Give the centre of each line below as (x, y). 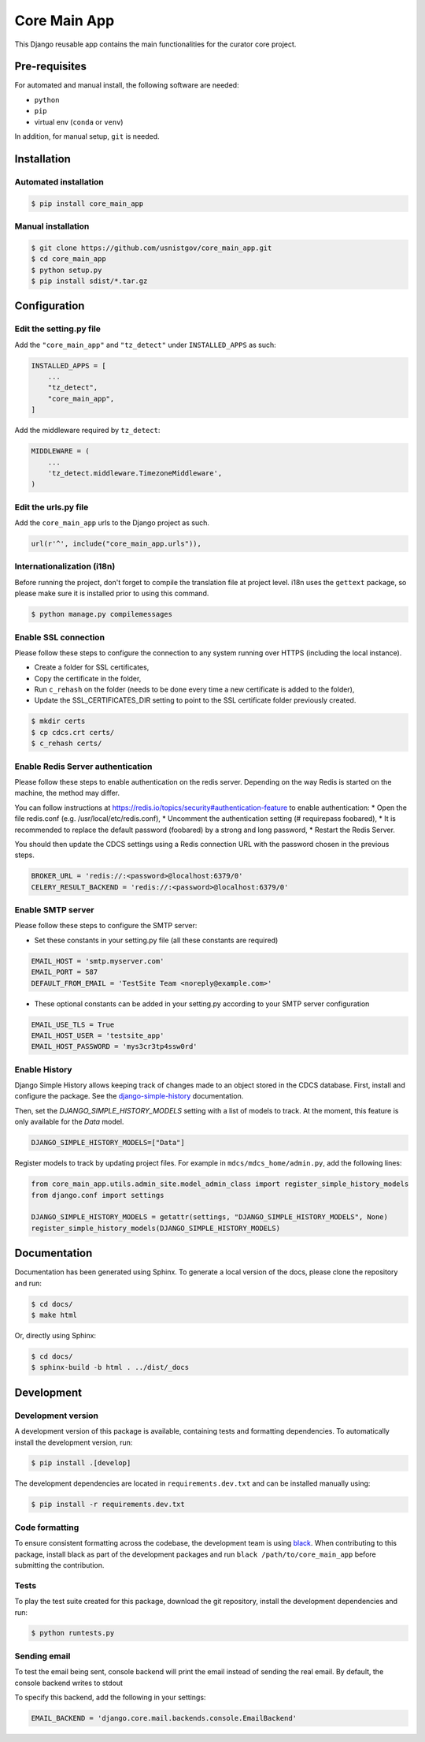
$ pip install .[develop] (81, 1463)
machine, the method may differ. (67, 793)
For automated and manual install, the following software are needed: (127, 85)
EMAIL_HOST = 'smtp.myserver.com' (98, 961)
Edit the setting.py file (58, 329)
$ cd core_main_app (68, 259)
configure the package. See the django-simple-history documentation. (129, 1096)
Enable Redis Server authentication (83, 767)
